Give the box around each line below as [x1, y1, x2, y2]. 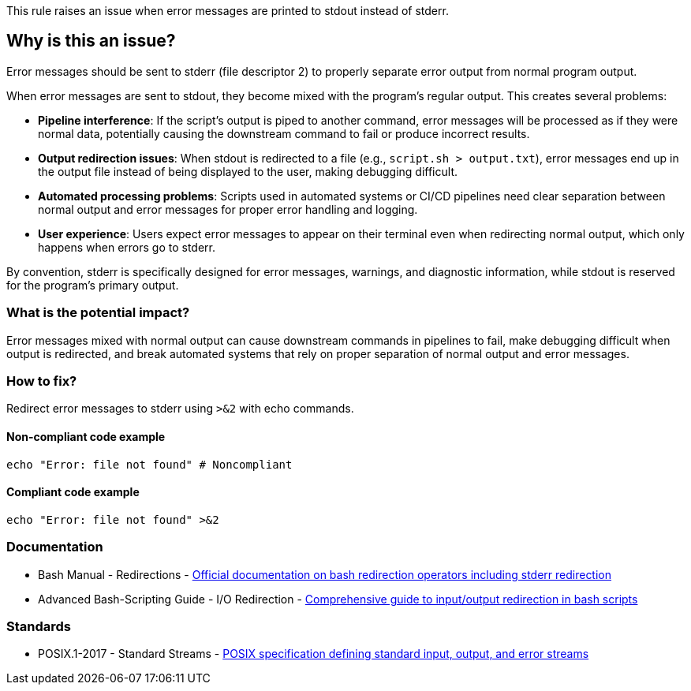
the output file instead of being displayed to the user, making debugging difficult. [38, 164, 458, 178]
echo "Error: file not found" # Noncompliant [6, 458, 293, 471]
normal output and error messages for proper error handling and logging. [38, 202, 418, 216]
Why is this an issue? [6, 31, 176, 51]
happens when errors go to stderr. [38, 240, 216, 254]
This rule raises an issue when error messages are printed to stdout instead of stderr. [6, 4, 449, 17]
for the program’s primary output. [6, 278, 179, 292]
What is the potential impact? [6, 304, 190, 321]
